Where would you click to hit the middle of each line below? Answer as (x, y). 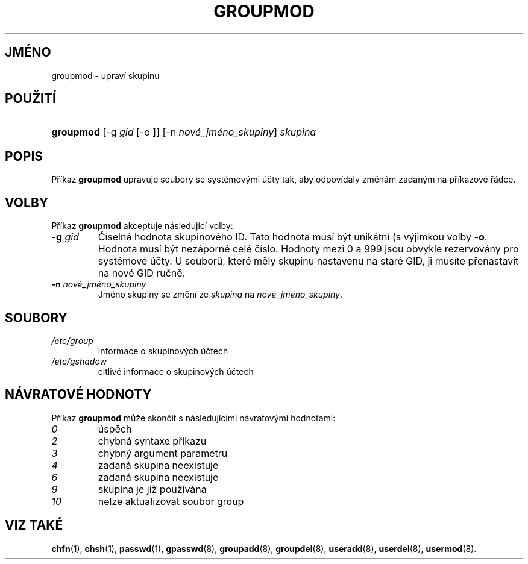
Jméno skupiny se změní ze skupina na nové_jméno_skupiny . (220, 295)
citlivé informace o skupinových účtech (176, 371)
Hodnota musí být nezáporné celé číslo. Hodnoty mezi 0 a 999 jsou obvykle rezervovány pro (308, 249)
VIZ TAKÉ (34, 525)
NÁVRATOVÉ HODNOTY (78, 395)
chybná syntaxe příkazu (152, 441)
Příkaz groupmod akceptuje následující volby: (142, 226)
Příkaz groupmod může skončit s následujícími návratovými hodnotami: (193, 418)
